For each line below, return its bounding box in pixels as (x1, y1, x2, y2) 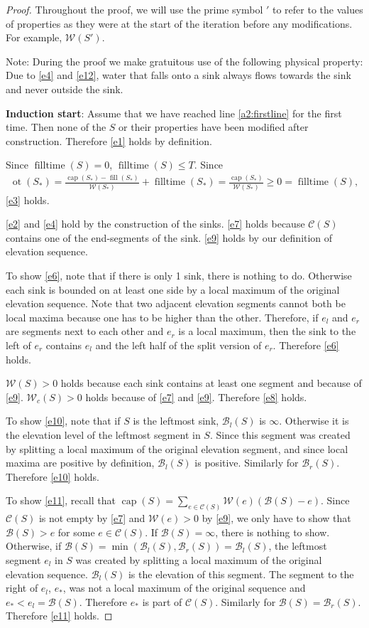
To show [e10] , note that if (6, 413, 121, 428)
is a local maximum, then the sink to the (178, 324, 356, 339)
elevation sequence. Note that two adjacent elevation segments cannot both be (6, 296, 346, 311)
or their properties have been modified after (119, 119, 309, 134)
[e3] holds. (6, 192, 50, 207)
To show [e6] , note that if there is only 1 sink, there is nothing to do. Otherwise (6, 268, 352, 283)
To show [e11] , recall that (6, 493, 116, 508)
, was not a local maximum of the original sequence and (62, 580, 306, 595)
